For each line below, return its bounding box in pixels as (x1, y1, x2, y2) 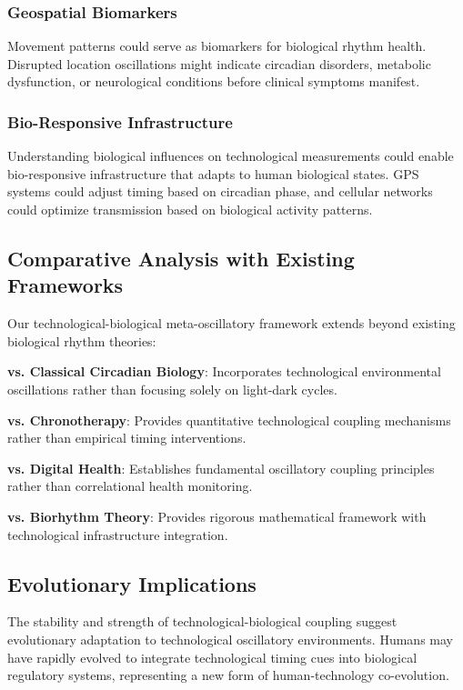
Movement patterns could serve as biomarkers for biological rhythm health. (7, 36, 427, 55)
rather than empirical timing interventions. (7, 428, 247, 447)
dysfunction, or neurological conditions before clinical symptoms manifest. (7, 72, 420, 91)
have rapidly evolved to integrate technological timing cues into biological (7, 647, 418, 666)
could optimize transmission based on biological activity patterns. (7, 200, 373, 218)
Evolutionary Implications (7, 569, 257, 597)
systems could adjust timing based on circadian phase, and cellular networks (7, 182, 433, 201)
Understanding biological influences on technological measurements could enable (7, 146, 454, 165)
